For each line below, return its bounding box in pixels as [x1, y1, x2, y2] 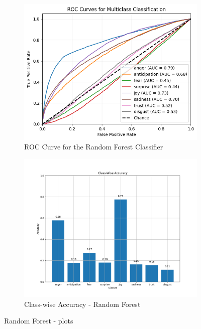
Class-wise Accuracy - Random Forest [24, 298, 141, 309]
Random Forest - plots [4, 315, 73, 326]
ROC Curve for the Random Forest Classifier [24, 141, 163, 152]
